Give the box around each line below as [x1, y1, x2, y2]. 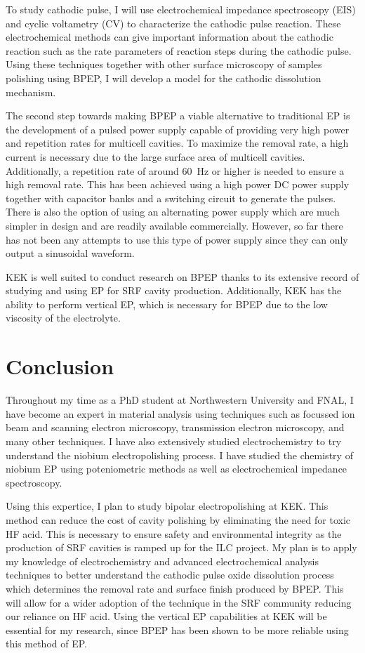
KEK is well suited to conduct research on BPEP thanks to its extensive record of [6, 269, 359, 284]
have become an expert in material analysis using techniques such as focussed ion [6, 406, 355, 421]
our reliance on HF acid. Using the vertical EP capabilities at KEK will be [6, 609, 327, 624]
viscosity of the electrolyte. [6, 310, 121, 325]
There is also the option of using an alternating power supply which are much [6, 204, 340, 219]
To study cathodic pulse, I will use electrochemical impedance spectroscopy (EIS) [6, 2, 356, 16]
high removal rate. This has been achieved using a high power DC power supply [6, 177, 350, 192]
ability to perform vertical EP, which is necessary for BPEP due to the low [6, 296, 328, 311]
